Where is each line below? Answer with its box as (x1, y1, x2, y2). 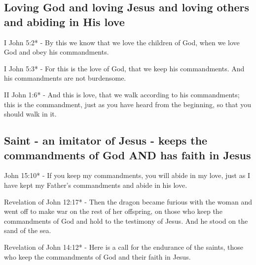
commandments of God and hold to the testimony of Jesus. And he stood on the (4, 215, 248, 226)
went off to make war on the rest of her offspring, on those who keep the (4, 206, 222, 216)
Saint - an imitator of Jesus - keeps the (4, 133, 208, 148)
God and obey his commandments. (4, 47, 109, 57)
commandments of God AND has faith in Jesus (4, 147, 251, 162)
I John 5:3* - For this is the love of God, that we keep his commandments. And (4, 63, 245, 73)
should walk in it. (4, 109, 57, 119)
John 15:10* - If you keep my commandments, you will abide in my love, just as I (4, 170, 250, 180)
